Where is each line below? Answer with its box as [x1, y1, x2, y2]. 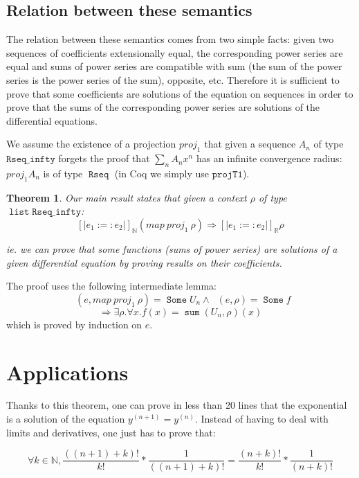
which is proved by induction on [6, 317, 142, 331]
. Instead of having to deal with [194, 411, 329, 426]
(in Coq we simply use [114, 166, 210, 180]
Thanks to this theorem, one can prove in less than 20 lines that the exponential [6, 398, 347, 412]
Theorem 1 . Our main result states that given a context [6, 190, 247, 204]
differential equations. [6, 113, 98, 127]
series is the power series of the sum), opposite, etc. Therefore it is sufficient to [6, 72, 340, 87]
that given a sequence [204, 136, 296, 151]
